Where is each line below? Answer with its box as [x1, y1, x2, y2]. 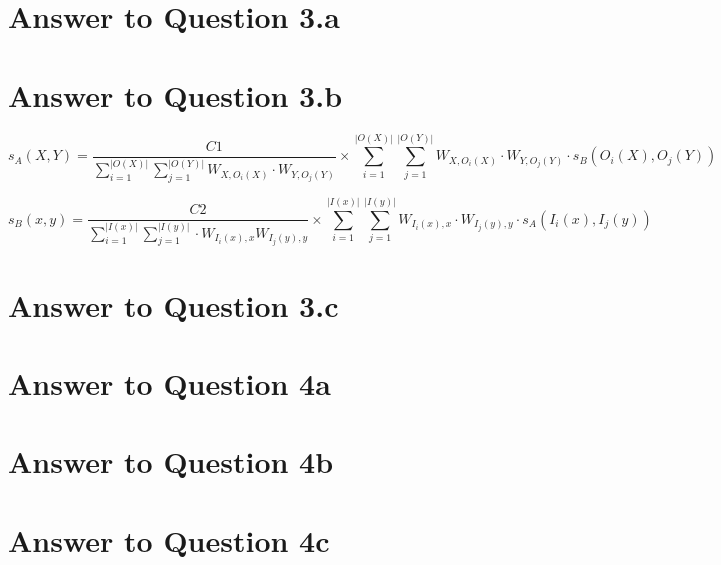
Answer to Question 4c [8, 519, 330, 560]
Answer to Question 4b [8, 441, 334, 482]
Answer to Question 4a [8, 363, 331, 403]
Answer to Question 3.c [8, 284, 339, 325]
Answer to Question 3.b [8, 74, 343, 115]
